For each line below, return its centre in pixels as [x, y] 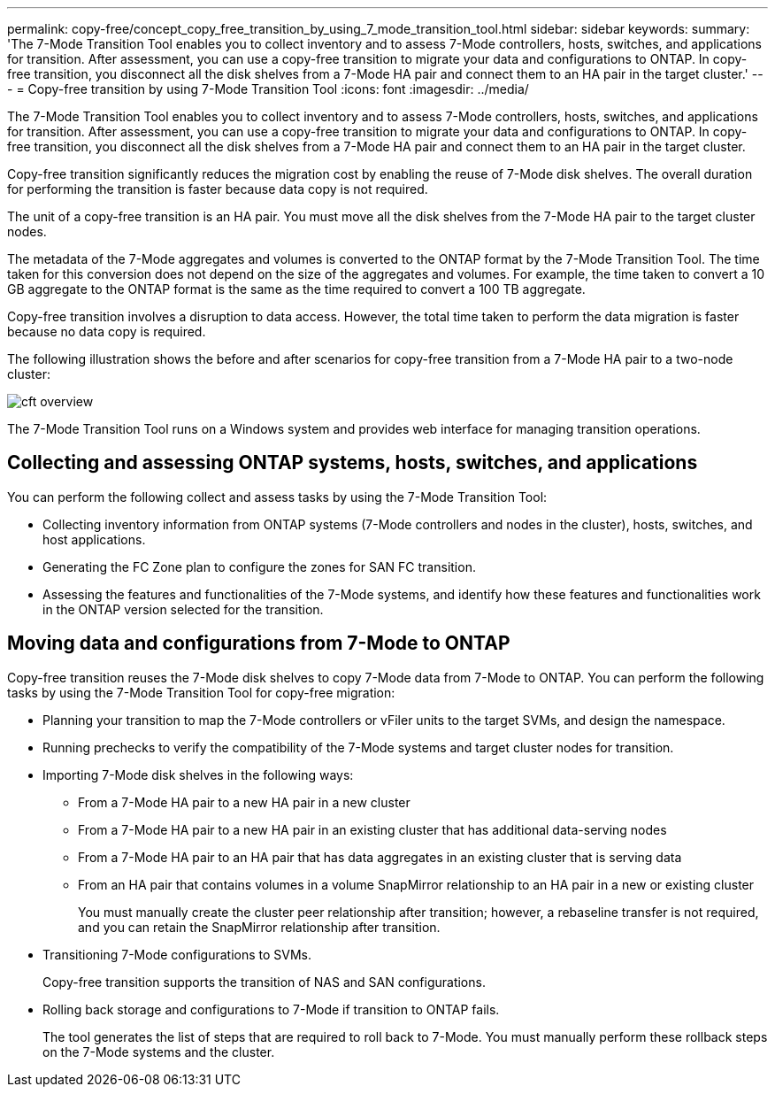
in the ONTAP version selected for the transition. [183, 609]
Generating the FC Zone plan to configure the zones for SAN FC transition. [259, 566]
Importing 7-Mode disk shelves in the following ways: [198, 774]
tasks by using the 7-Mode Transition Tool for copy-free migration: [201, 692]
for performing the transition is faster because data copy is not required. [218, 189]
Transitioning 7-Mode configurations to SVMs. [177, 954]
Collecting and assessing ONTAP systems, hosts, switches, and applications [353, 463]
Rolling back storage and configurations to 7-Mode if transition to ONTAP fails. [271, 1009]
